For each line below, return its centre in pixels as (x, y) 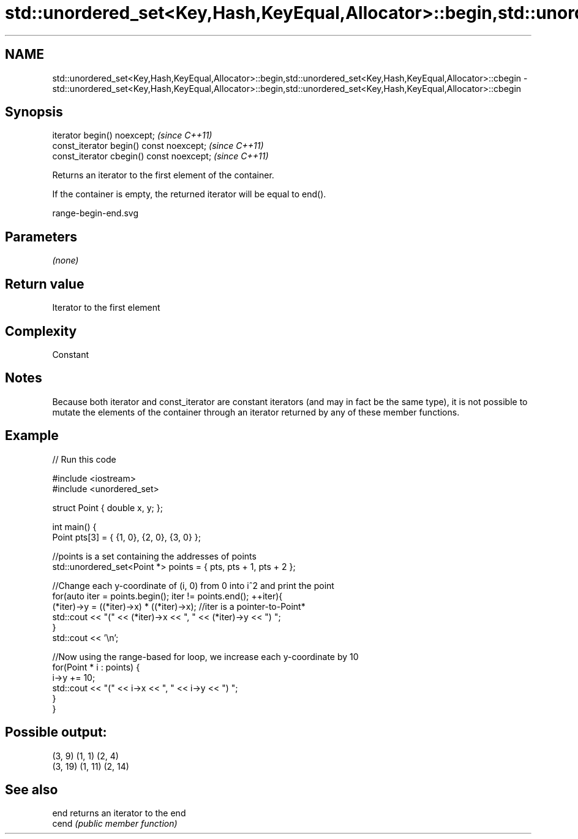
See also (32, 789)
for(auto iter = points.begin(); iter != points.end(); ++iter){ (167, 596)
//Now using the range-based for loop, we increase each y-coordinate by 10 (205, 656)
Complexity (41, 331)
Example (32, 436)
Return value (45, 284)
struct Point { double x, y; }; (107, 507)
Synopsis (34, 112)
